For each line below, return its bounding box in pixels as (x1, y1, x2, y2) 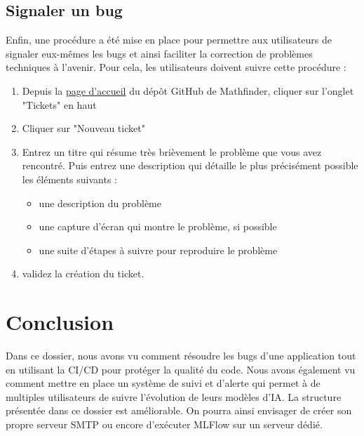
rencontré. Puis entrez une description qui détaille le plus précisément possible (22, 158, 358, 173)
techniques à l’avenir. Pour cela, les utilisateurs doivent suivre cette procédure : (6, 60, 346, 74)
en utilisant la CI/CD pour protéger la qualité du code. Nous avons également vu (6, 362, 356, 376)
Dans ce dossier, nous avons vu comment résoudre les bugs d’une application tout (6, 348, 356, 363)
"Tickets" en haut (22, 97, 97, 112)
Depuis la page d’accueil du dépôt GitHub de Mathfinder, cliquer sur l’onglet (22, 83, 354, 98)
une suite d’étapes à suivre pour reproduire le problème (39, 242, 278, 257)
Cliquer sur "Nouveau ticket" (22, 121, 145, 136)
